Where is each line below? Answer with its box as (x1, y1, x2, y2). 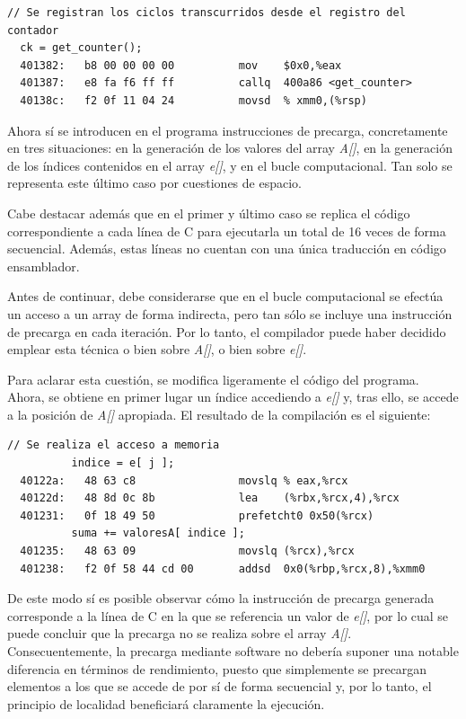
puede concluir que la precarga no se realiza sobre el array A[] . (7, 624, 352, 643)
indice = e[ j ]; (71, 457, 175, 470)
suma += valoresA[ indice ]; (71, 527, 245, 540)
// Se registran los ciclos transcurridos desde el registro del (7, 6, 406, 19)
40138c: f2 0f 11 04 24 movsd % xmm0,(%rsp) (20, 93, 367, 107)
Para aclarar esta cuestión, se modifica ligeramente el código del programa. (7, 369, 419, 388)
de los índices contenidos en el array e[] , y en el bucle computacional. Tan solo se (7, 155, 453, 174)
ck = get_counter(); (20, 41, 143, 55)
